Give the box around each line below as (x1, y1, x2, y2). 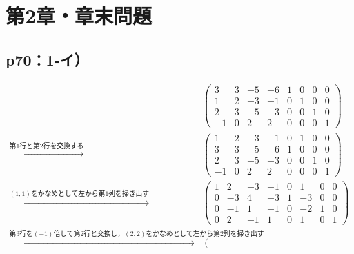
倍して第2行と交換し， (53, 231, 125, 238)
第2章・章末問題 (6, 1, 153, 30)
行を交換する (43, 142, 84, 150)
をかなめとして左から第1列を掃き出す (30, 190, 150, 197)
